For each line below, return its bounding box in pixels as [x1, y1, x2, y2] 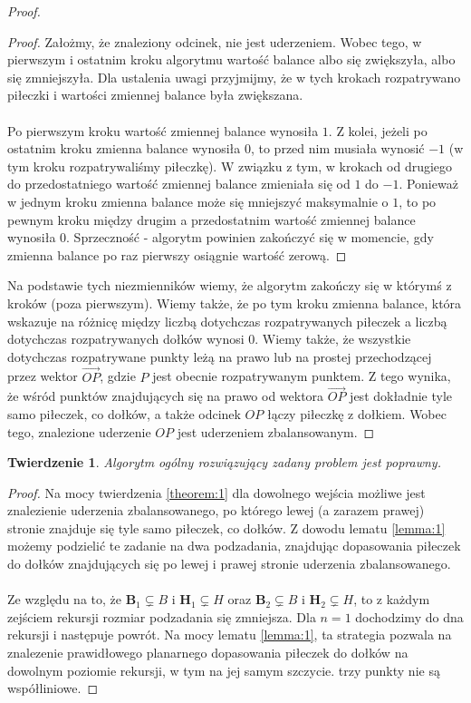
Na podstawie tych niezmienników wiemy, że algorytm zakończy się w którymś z [7, 276, 452, 295]
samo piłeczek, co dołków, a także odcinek [7, 404, 241, 423]
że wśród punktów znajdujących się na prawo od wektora [7, 386, 324, 405]
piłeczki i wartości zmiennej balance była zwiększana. [7, 85, 303, 104]
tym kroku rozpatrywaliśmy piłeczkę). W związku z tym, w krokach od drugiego [7, 156, 453, 175]
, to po [399, 191, 437, 210]
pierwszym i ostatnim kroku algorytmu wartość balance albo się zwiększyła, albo [7, 50, 456, 69]
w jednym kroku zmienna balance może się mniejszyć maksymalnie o [7, 191, 389, 210]
